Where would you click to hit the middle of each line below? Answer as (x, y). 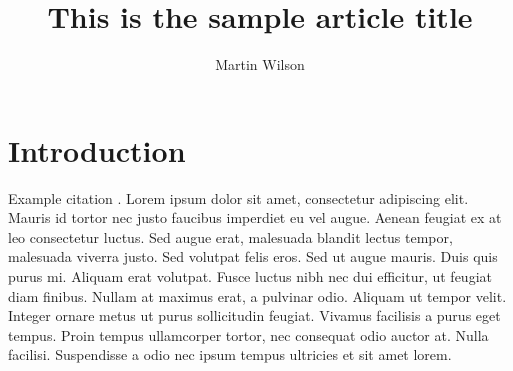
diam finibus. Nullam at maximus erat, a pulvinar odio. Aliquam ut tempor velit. (257, 295)
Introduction (97, 149)
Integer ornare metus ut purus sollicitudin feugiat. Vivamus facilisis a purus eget (254, 315)
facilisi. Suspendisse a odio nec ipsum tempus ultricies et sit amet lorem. (230, 354)
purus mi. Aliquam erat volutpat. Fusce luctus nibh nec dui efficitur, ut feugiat (250, 276)
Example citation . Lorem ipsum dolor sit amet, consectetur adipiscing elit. (238, 197)
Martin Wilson (260, 64)
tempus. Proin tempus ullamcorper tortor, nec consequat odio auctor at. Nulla (248, 334)
